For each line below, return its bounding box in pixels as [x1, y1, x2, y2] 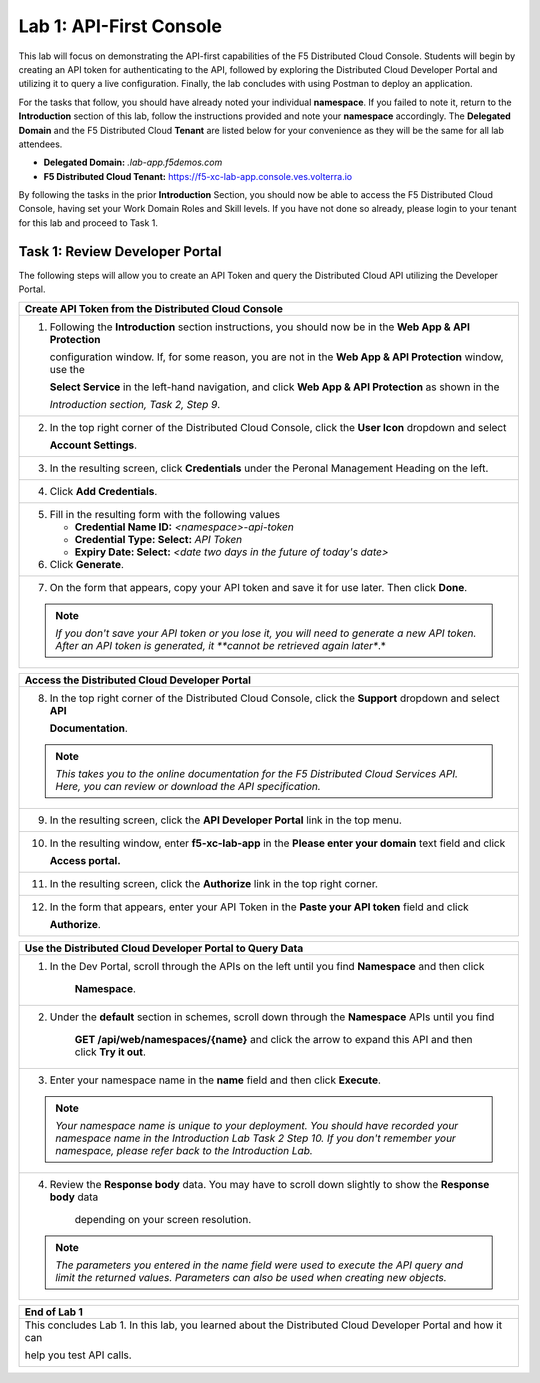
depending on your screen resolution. [74, 1212, 252, 1226]
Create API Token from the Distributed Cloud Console [24, 301, 284, 315]
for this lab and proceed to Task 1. [18, 216, 159, 229]
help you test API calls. [24, 1348, 132, 1362]
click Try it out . [74, 1045, 147, 1059]
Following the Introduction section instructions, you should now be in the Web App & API [49, 320, 470, 334]
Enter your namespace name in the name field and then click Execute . [49, 1073, 382, 1087]
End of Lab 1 [24, 1305, 84, 1319]
